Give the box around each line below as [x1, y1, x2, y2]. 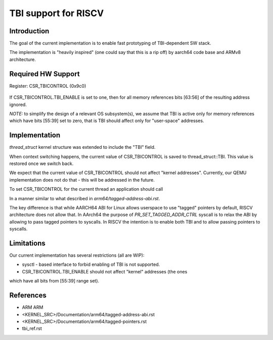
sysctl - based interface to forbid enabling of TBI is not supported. [22, 261, 160, 267]
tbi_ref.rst [22, 325, 42, 331]
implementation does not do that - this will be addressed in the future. [9, 177, 155, 183]
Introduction [9, 27, 50, 35]
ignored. [9, 101, 27, 107]
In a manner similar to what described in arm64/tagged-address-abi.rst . [9, 195, 160, 201]
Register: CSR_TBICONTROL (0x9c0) [9, 83, 86, 89]
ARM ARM [22, 304, 43, 310]
